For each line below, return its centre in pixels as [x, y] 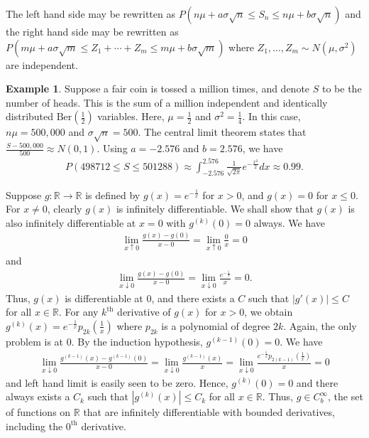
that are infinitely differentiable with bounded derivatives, [209, 412]
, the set [346, 396]
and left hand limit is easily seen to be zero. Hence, [117, 382]
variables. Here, [131, 116]
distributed [30, 116]
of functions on [38, 412]
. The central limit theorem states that [222, 132]
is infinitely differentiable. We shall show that [215, 209]
